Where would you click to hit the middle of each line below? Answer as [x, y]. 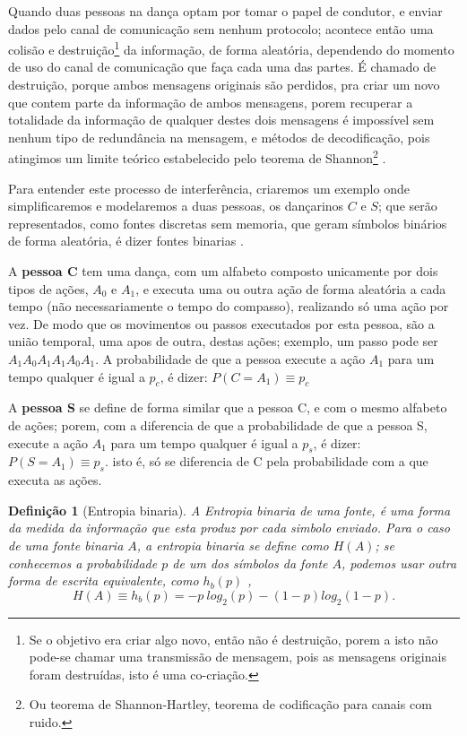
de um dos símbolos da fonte [250, 563]
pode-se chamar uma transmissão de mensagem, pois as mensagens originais [238, 657]
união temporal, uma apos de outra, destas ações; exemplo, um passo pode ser [223, 341]
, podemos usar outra [399, 563]
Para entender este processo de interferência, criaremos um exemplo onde [209, 188]
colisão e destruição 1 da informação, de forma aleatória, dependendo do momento [231, 48]
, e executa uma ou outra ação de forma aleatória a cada [291, 288]
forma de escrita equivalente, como [104, 580]
